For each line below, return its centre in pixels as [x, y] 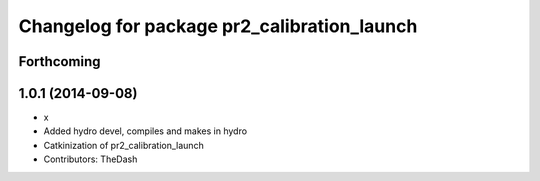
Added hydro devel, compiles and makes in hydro [145, 131]
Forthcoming [59, 61]
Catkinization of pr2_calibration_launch [123, 145]
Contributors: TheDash [90, 159]
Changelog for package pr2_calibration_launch [218, 26]
